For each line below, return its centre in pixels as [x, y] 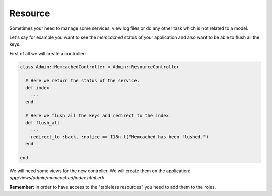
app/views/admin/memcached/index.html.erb [57, 178]
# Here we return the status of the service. [82, 81]
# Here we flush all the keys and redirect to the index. [98, 116]
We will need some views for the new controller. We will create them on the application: [100, 171]
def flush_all [43, 123]
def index [38, 87]
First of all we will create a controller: [48, 53]
